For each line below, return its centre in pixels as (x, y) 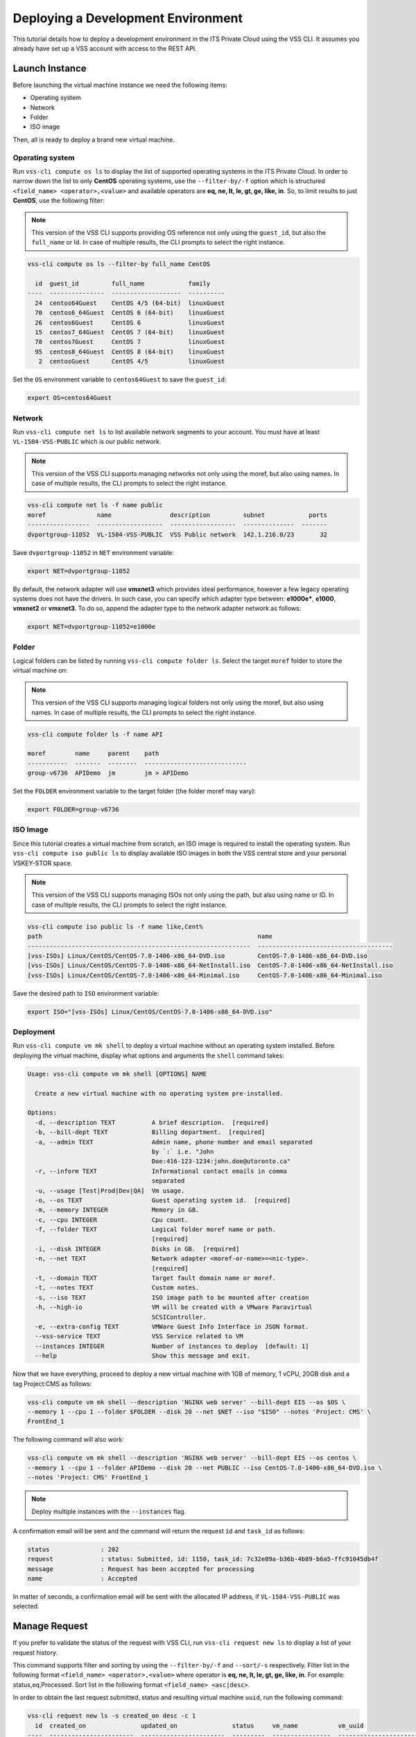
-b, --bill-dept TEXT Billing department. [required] (150, 1132)
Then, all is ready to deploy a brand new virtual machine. (94, 140)
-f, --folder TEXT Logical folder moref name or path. (156, 1229)
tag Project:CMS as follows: (52, 1383)
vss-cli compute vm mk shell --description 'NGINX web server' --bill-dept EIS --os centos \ (192, 1458)
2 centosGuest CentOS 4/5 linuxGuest (132, 362)
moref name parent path (93, 754)
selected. (26, 1606)
